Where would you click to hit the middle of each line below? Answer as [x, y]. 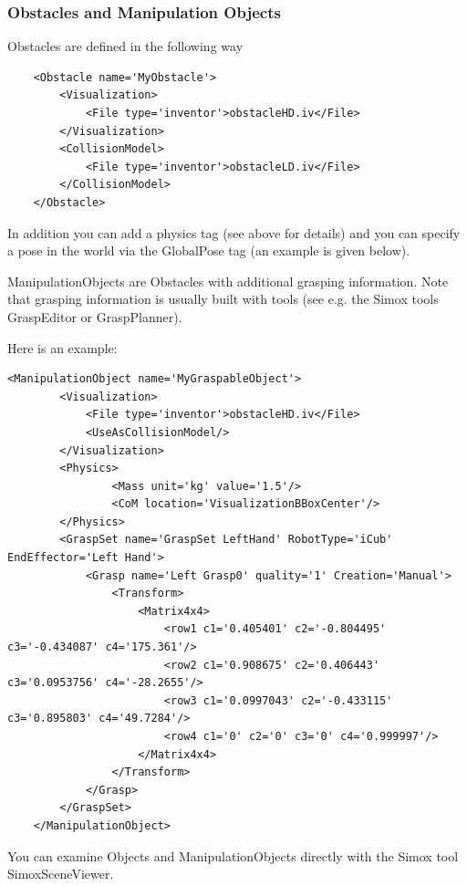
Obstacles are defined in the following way [125, 46]
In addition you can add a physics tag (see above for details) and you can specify [234, 232]
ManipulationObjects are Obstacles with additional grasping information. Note [228, 281]
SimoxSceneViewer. [61, 874]
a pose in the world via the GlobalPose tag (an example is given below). [209, 250]
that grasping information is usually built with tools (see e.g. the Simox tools [223, 299]
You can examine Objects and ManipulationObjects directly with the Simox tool [233, 855]
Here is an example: [62, 347]
